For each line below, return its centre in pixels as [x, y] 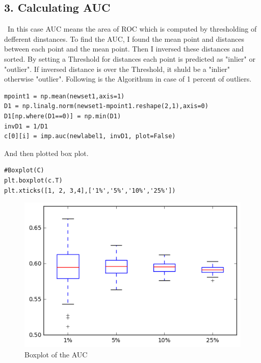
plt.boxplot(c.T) [33, 180]
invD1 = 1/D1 [26, 126]
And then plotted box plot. [46, 153]
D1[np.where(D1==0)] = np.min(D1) [63, 116]
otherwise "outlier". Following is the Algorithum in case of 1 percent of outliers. [128, 79]
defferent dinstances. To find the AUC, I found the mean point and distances [124, 38]
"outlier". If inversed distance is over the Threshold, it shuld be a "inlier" [117, 69]
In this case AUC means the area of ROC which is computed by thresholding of [132, 29]
